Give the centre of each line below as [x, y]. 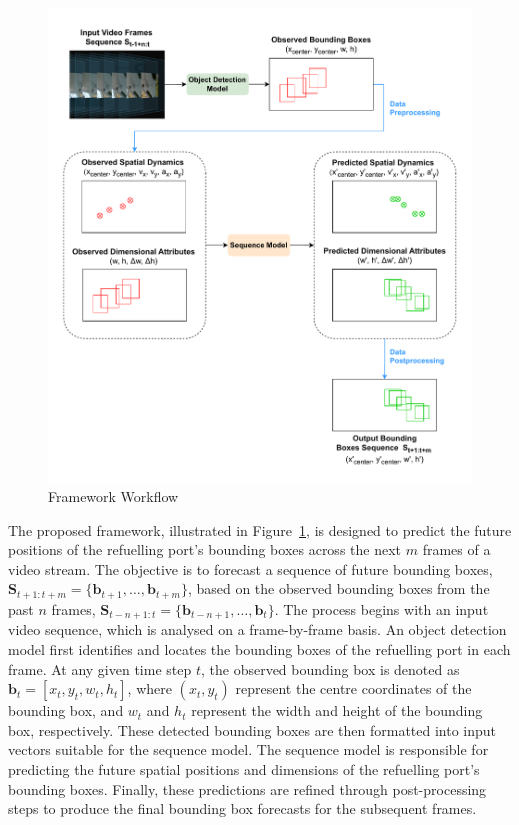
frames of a [456, 549]
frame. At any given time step [100, 668]
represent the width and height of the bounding [337, 710]
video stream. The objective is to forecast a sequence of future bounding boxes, [250, 568]
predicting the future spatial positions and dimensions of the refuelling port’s [244, 768]
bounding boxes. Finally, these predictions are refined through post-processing [247, 788]
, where [149, 688]
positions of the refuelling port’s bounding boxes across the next [205, 549]
